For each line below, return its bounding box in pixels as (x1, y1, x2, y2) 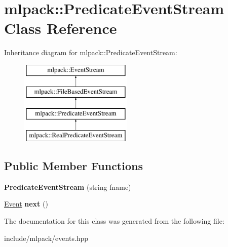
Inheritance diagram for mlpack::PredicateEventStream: (4, 47, 177, 58)
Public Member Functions (4, 158, 143, 174)
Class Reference (4, 18, 117, 38)
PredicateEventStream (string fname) (4, 181, 131, 192)
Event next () (4, 198, 48, 209)
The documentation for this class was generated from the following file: (4, 216, 224, 226)
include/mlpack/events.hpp (4, 232, 89, 243)
